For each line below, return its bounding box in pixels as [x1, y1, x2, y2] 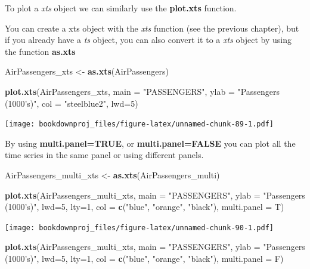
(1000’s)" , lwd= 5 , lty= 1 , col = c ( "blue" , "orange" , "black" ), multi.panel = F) [5, 252, 284, 265]
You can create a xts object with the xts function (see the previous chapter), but [5, 21, 299, 34]
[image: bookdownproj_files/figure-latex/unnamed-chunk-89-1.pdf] [5, 120, 274, 129]
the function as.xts [5, 45, 76, 57]
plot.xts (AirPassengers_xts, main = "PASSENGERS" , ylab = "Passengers [5, 85, 280, 97]
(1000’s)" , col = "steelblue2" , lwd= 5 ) [5, 97, 138, 109]
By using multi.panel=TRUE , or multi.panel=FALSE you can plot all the [5, 137, 296, 149]
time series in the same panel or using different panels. [5, 149, 204, 161]
